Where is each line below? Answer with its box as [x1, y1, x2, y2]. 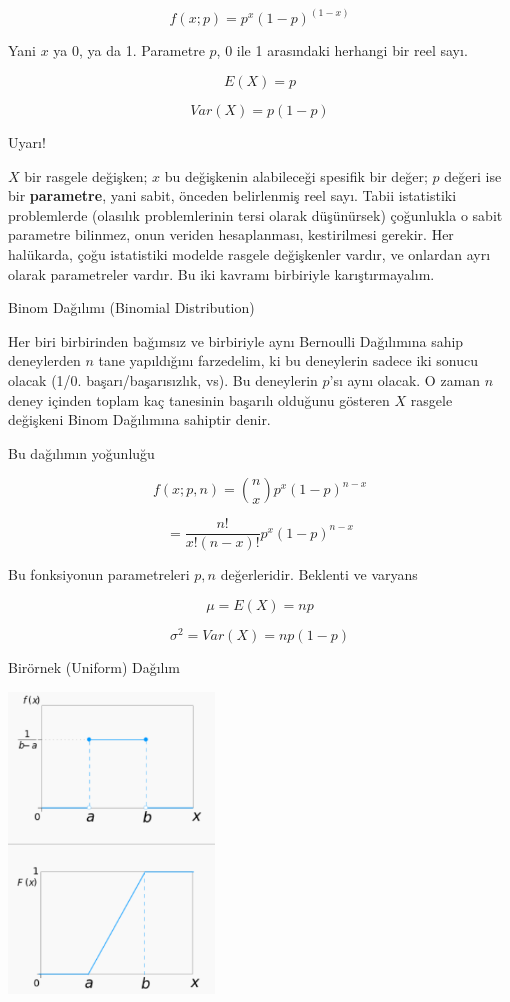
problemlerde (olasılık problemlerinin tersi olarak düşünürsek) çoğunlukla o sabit [8, 204, 503, 225]
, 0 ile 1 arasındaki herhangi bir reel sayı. [216, 40, 468, 61]
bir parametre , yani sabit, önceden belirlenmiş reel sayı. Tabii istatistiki [8, 185, 457, 206]
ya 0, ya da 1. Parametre [53, 40, 205, 61]
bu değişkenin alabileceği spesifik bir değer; [164, 165, 428, 186]
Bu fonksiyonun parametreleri [8, 564, 190, 585]
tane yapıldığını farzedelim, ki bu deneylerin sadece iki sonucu [98, 350, 478, 371]
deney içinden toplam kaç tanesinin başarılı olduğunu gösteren [8, 389, 390, 410]
